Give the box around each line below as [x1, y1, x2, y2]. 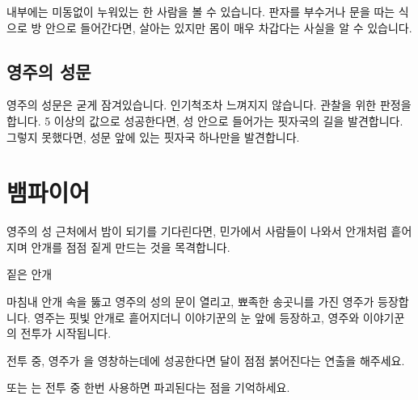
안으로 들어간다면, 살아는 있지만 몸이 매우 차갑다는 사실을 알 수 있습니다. [44, 19, 412, 36]
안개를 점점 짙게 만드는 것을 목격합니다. [31, 238, 230, 255]
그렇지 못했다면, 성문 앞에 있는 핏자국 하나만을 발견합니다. [6, 128, 300, 145]
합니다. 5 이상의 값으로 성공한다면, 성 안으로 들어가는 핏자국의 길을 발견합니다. [6, 112, 403, 129]
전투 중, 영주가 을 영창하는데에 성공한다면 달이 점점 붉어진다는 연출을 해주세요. [6, 351, 405, 368]
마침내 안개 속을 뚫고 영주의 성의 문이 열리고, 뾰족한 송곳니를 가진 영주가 [6, 293, 374, 310]
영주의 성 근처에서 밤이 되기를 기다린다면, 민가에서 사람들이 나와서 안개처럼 [6, 223, 387, 240]
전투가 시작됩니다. [20, 325, 112, 342]
